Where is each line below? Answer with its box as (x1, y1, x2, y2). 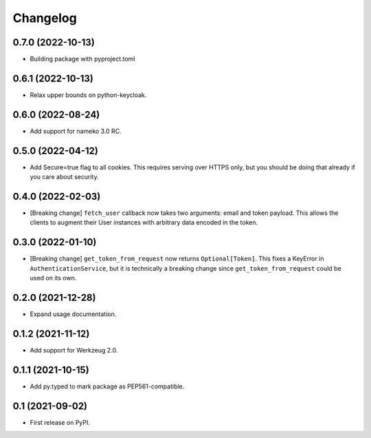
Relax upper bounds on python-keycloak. (30, 90, 147, 99)
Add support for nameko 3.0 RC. (30, 127, 122, 135)
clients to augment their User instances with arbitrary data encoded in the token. (30, 218, 258, 227)
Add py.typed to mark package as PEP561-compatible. (30, 382, 185, 390)
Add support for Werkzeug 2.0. (30, 346, 118, 354)
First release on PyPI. (30, 418, 91, 426)
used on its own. (30, 274, 77, 282)
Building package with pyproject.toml (30, 55, 135, 63)
